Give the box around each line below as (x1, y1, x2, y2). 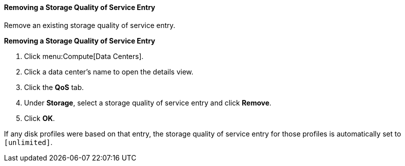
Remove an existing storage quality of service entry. (4, 20, 176, 29)
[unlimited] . (4, 137, 53, 146)
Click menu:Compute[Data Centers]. (24, 51, 144, 60)
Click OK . (24, 113, 55, 122)
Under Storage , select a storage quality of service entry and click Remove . (24, 98, 272, 107)
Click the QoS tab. (24, 82, 84, 91)
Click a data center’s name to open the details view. (24, 67, 194, 76)
